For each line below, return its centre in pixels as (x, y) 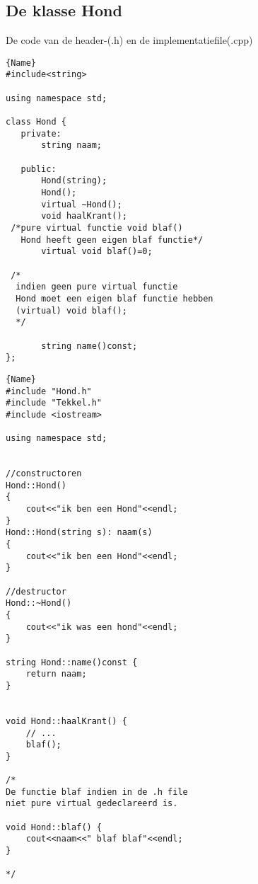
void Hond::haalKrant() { (66, 721)
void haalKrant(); (84, 216)
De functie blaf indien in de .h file (97, 792)
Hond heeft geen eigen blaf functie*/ (112, 240)
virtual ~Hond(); (82, 204)
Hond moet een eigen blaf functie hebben (115, 298)
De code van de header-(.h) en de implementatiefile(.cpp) (129, 40)
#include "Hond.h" (49, 391)
